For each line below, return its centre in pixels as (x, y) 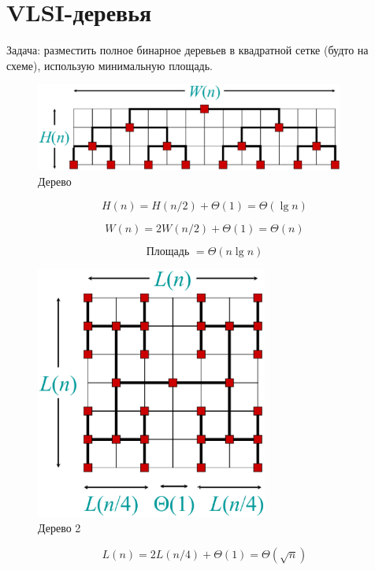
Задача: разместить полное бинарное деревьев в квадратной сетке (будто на (187, 50)
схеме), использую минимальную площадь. (110, 65)
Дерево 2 (59, 528)
